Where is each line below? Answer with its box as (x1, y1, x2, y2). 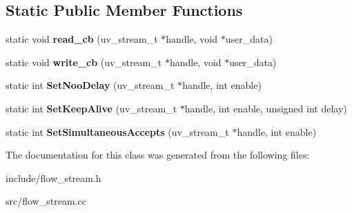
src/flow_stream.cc (6, 194, 86, 208)
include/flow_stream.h (6, 170, 101, 185)
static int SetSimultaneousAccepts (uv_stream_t (6, 124, 229, 139)
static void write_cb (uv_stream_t (6, 54, 162, 69)
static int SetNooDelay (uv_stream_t (6, 78, 175, 92)
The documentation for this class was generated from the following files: (6, 148, 310, 162)
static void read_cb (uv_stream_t (6, 32, 158, 46)
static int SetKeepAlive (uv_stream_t (6, 101, 177, 115)
